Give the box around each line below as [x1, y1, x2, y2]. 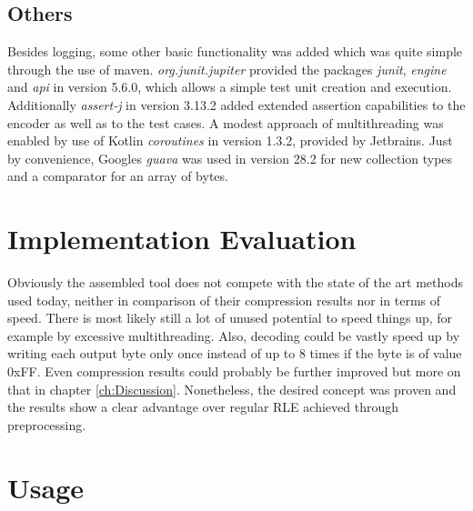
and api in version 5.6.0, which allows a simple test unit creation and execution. [7, 77, 452, 96]
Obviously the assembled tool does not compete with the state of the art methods [7, 273, 463, 292]
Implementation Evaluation [7, 220, 357, 257]
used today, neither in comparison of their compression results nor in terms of [7, 290, 441, 309]
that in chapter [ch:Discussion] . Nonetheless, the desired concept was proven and [7, 379, 457, 398]
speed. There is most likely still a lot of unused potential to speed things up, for [7, 308, 453, 327]
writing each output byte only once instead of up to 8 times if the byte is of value [7, 344, 462, 363]
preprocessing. [7, 415, 86, 434]
